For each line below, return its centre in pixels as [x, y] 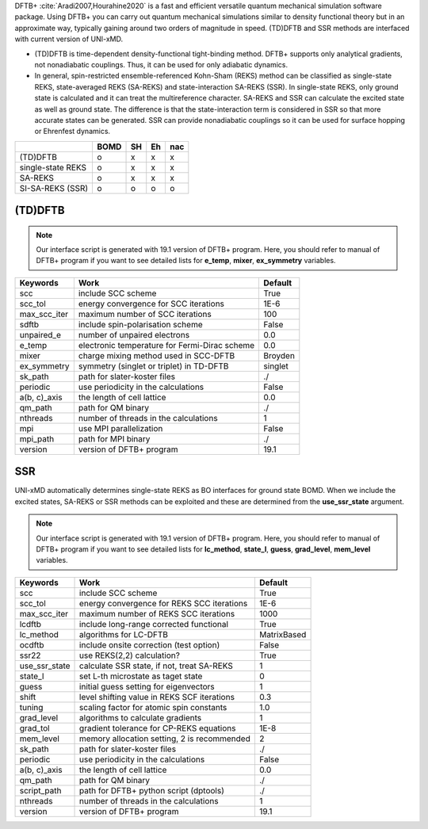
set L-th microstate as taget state [141, 676]
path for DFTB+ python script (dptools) [152, 790]
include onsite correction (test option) [150, 644]
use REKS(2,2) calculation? [130, 655]
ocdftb [32, 644]
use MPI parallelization [120, 428]
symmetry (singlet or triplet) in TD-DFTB [153, 366]
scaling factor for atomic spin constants [153, 707]
